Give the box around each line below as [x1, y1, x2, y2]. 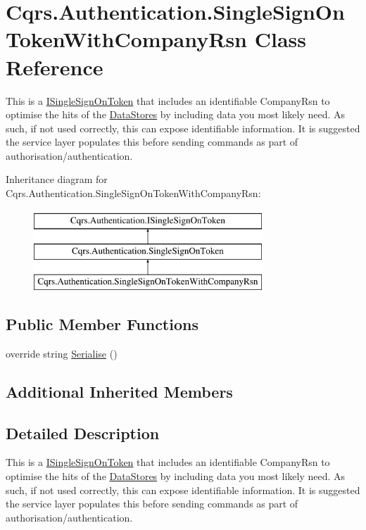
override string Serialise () [6, 346, 118, 360]
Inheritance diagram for [6, 172, 108, 187]
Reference [6, 52, 103, 81]
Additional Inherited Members [6, 380, 233, 402]
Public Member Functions [6, 313, 198, 335]
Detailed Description [6, 422, 160, 443]
